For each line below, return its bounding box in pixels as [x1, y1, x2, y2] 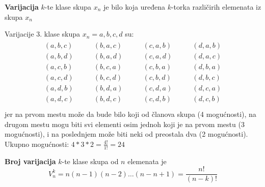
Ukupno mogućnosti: [5, 138, 69, 149]
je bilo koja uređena [103, 2, 165, 12]
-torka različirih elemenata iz [171, 2, 261, 12]
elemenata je [127, 155, 167, 166]
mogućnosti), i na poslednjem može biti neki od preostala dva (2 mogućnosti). [5, 129, 248, 139]
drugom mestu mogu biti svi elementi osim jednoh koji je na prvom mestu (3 [5, 118, 245, 129]
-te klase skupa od [62, 155, 119, 166]
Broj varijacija [5, 155, 56, 166]
